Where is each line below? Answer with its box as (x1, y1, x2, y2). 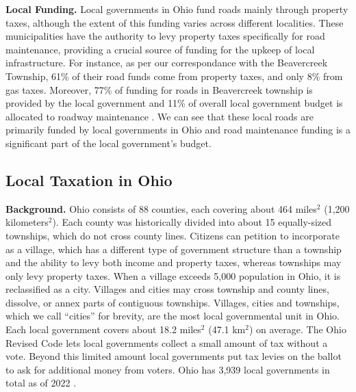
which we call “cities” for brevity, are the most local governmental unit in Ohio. (5, 309, 340, 323)
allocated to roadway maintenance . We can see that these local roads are (5, 109, 314, 123)
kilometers (5, 215, 49, 229)
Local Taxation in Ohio (5, 169, 173, 190)
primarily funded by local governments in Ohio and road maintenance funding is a (5, 122, 351, 137)
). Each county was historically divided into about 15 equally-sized (52, 215, 332, 229)
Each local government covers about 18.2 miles (5, 322, 201, 337)
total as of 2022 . (5, 376, 77, 390)
